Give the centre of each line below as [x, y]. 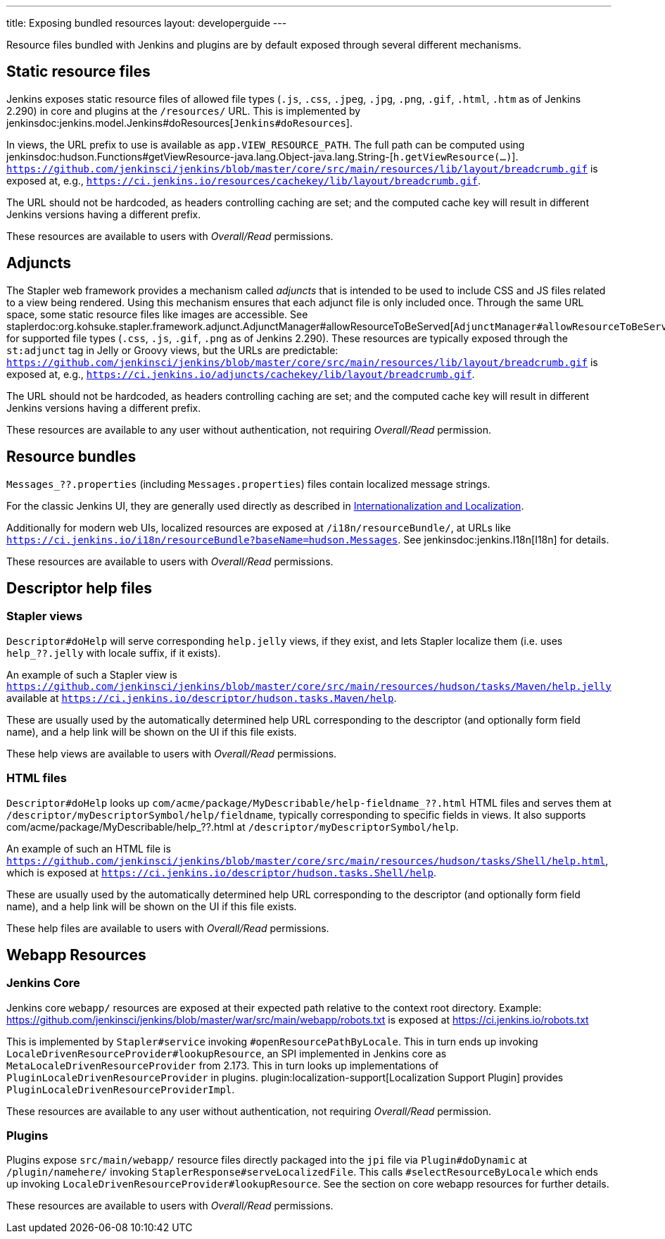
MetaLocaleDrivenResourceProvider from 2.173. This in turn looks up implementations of [223, 1065]
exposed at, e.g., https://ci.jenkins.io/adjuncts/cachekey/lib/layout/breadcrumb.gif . [241, 374]
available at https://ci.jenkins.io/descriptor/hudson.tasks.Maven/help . [202, 698]
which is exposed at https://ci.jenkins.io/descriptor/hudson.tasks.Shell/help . [222, 872]
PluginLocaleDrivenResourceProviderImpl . [121, 1089]
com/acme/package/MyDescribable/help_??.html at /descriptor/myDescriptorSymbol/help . [233, 826]
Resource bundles [71, 457]
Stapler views [45, 616]
